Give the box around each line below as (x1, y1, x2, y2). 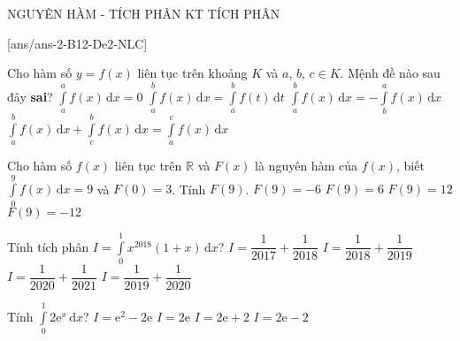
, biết (395, 156, 425, 175)
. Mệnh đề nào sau (340, 64, 441, 82)
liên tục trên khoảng (137, 64, 248, 82)
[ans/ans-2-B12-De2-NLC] (7, 34, 148, 52)
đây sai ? (7, 87, 53, 105)
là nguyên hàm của (255, 156, 357, 175)
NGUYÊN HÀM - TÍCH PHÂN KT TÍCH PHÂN (7, 4, 280, 22)
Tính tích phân (7, 237, 89, 255)
